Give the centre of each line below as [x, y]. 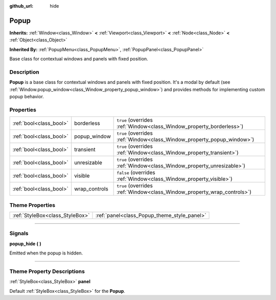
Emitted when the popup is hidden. [46, 253]
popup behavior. [27, 97]
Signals [19, 233]
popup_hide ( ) [26, 244]
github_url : [21, 6]
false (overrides [136, 173]
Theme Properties [32, 205]
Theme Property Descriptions [47, 271]
